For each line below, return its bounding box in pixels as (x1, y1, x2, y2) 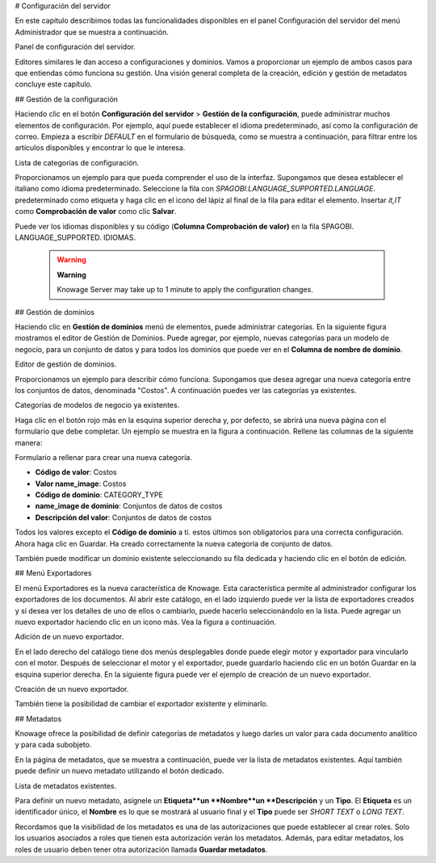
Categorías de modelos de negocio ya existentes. (15, 400, 180, 410)
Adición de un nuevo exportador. (15, 632, 124, 642)
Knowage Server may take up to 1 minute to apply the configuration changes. (57, 285, 314, 295)
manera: (15, 438, 43, 447)
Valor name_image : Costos (35, 479, 127, 488)
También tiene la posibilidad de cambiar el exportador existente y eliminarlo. (15, 699, 269, 709)
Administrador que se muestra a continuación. (15, 27, 169, 36)
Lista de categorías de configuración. (15, 157, 140, 167)
